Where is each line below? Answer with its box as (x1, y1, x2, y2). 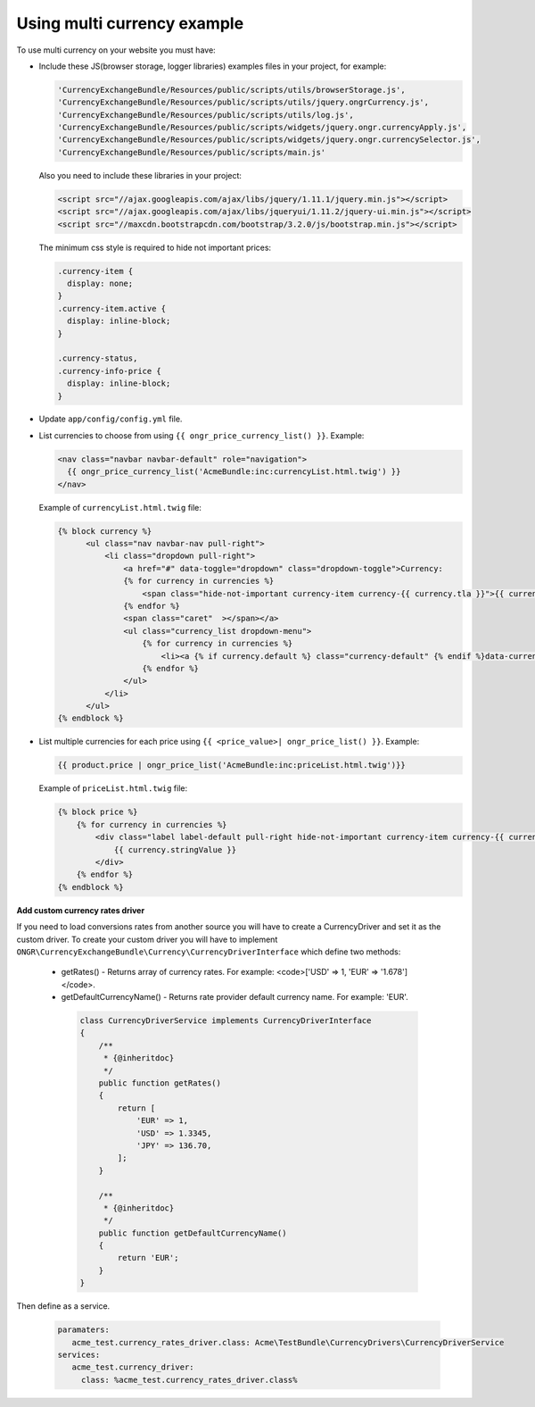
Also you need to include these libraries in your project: (38, 170, 243, 180)
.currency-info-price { (57, 366, 162, 376)
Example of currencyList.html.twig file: (38, 502, 202, 512)
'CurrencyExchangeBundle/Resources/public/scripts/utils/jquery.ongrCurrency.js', (57, 97, 430, 107)
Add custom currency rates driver (16, 904, 145, 915)
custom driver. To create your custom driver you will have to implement (16, 934, 278, 945)
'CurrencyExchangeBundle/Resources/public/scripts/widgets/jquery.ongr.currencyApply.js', (57, 122, 467, 133)
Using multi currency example (16, 13, 244, 33)
